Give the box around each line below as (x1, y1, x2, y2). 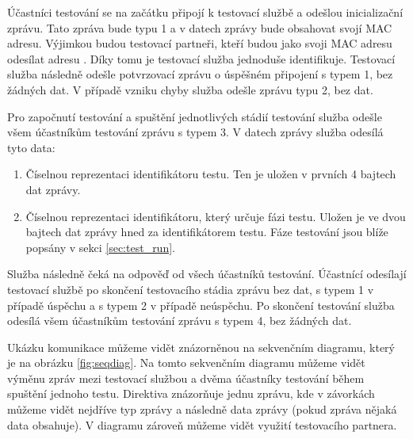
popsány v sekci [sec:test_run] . (25, 239, 175, 255)
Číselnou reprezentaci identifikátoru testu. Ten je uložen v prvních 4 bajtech (25, 166, 396, 182)
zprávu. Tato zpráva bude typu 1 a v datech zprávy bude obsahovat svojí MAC (7, 19, 392, 36)
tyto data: (7, 139, 55, 155)
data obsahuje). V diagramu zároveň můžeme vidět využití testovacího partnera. (7, 416, 397, 433)
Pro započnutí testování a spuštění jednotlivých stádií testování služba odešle (7, 108, 382, 124)
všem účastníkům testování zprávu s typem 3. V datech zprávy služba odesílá (7, 124, 384, 140)
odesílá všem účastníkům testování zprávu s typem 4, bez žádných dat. (7, 312, 352, 329)
